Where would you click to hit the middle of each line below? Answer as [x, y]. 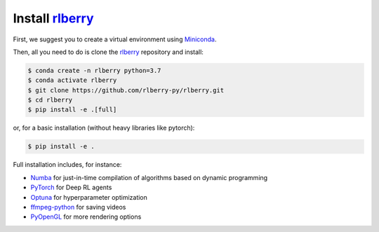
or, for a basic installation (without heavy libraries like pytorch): [104, 128]
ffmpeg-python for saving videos [78, 207]
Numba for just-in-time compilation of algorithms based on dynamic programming [149, 177]
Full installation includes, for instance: [67, 165]
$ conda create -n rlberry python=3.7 [94, 70]
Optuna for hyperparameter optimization [89, 197]
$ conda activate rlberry [72, 80]
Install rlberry [53, 18]
